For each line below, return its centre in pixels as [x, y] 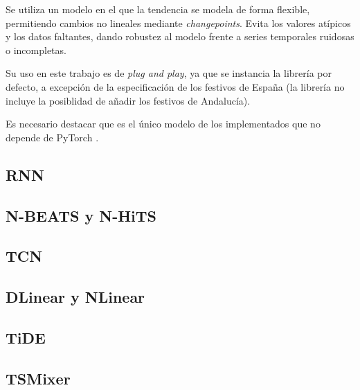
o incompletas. [36, 50]
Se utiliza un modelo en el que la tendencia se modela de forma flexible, [158, 9]
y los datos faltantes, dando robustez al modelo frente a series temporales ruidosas [180, 36]
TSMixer [38, 378]
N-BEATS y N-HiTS [81, 215]
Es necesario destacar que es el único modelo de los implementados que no [163, 124]
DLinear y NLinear [75, 297]
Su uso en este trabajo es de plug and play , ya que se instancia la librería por [169, 73]
